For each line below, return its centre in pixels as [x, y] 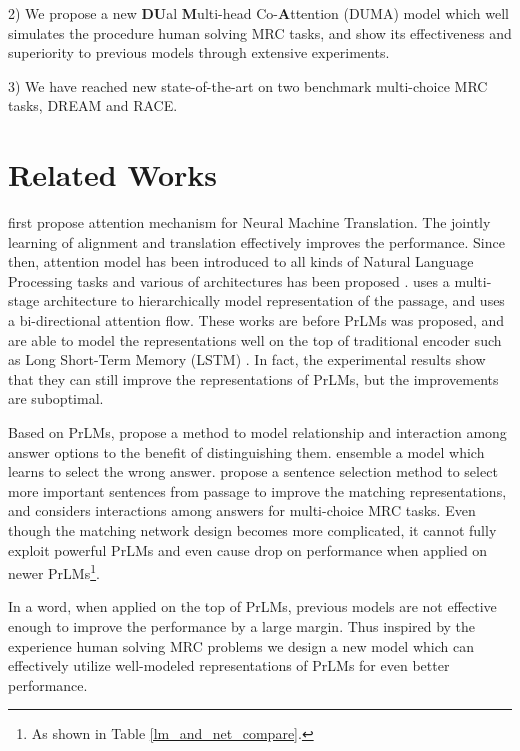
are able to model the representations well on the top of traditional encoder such [255, 339]
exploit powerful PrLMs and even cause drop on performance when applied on [248, 549]
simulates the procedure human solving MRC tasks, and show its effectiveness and [260, 32]
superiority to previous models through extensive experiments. [199, 52]
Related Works [113, 174]
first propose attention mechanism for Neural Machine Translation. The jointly [249, 222]
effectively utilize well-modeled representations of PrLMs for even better [229, 665]
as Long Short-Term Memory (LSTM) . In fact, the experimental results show [247, 359]
